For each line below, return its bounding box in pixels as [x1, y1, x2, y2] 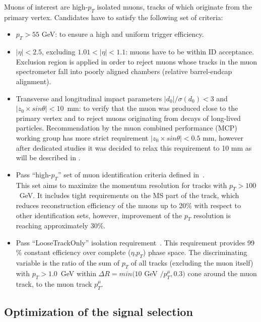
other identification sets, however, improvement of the [16, 210, 182, 220]
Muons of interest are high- [4, 2, 88, 12]
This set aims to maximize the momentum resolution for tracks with [16, 179, 227, 190]
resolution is [193, 210, 231, 220]
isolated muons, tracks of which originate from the [97, 2, 252, 12]
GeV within [60, 268, 96, 279]
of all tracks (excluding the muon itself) [130, 257, 253, 268]
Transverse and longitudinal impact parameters [16, 93, 162, 103]
